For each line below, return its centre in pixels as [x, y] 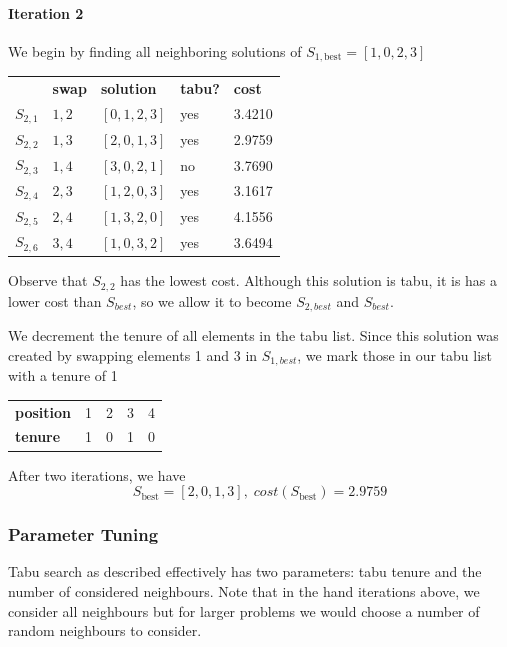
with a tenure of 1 [63, 375]
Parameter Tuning [83, 534]
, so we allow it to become [212, 300]
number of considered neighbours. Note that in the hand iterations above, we [244, 590]
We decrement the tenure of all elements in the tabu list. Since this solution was [253, 335]
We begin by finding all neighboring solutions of [155, 50]
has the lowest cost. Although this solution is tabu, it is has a [309, 280]
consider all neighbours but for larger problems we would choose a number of [244, 610]
